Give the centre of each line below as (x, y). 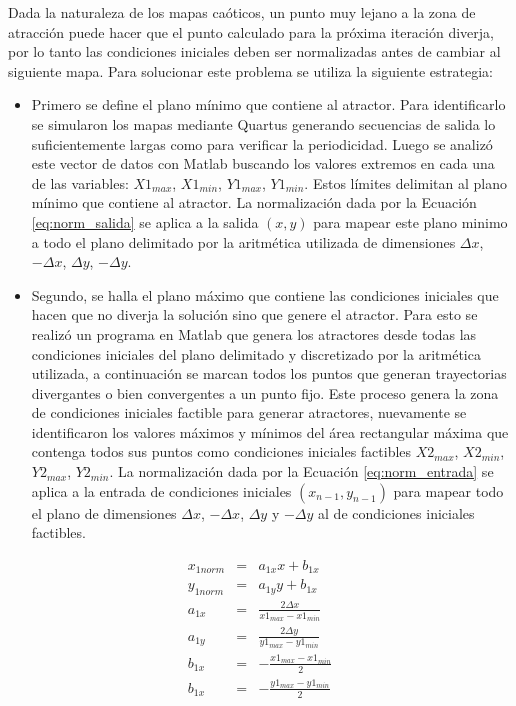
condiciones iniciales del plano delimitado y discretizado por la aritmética (256, 353)
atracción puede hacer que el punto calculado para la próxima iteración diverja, (251, 31)
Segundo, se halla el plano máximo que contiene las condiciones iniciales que (265, 294)
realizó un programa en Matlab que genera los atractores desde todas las (254, 333)
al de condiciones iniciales (396, 512)
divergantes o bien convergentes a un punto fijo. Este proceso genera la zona (265, 392)
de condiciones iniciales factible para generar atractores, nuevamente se (249, 412)
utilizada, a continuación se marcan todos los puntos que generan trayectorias (269, 373)
